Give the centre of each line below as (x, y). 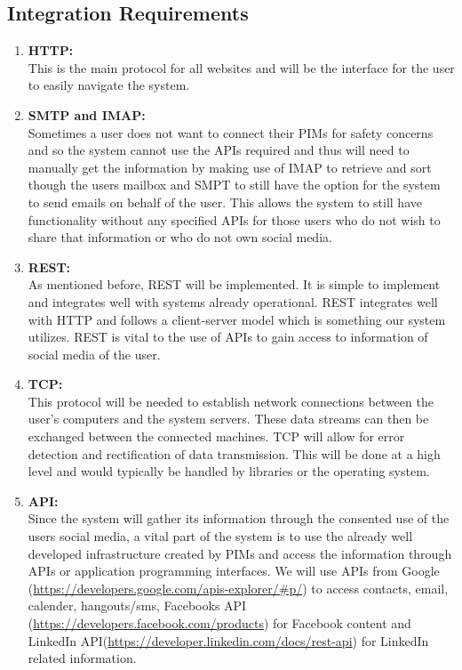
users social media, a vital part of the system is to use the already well (220, 536)
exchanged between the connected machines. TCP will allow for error (216, 436)
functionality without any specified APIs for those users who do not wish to (234, 219)
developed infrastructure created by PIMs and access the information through (240, 553)
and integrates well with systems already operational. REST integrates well (233, 301)
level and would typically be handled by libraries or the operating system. (229, 471)
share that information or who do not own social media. (180, 237)
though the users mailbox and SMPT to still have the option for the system (234, 185)
